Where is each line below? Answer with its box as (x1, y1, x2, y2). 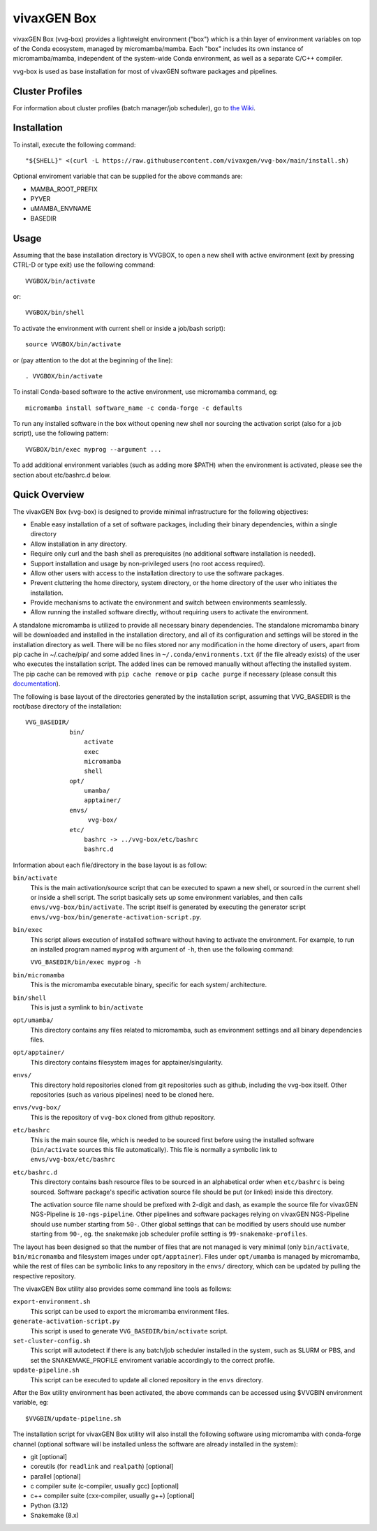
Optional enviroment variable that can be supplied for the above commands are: (13, 172, 243, 181)
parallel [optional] (30, 1472, 81, 1480)
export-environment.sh (13, 1298, 91, 1306)
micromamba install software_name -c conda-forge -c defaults (25, 404, 243, 412)
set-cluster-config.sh (13, 1337, 91, 1345)
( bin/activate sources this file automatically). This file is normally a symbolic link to (30, 1145, 278, 1153)
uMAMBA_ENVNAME (30, 205, 91, 213)
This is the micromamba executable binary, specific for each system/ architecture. (30, 981, 267, 989)
